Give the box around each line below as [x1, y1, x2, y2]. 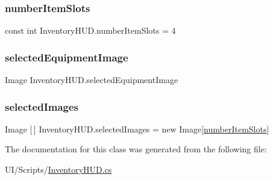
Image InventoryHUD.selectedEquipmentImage [5, 73, 178, 86]
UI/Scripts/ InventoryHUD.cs [5, 163, 112, 176]
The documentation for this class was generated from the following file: [5, 143, 267, 155]
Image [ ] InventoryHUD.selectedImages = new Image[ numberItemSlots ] [5, 122, 269, 135]
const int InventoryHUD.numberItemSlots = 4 [5, 24, 176, 37]
